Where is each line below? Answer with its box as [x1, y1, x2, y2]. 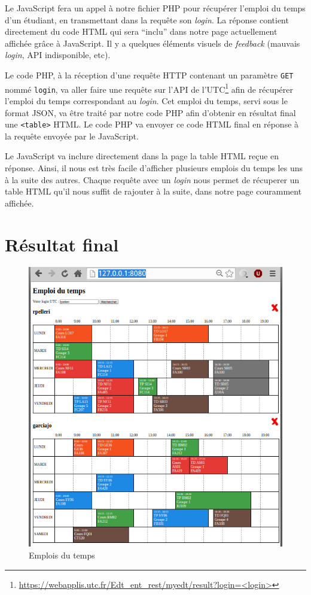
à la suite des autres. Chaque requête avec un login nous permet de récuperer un [5, 173, 300, 186]
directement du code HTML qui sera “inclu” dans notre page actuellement [5, 25, 278, 38]
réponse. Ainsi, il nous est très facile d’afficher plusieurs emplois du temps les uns [5, 161, 303, 174]
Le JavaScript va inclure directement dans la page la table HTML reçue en [5, 150, 279, 162]
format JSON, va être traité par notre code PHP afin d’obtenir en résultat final [5, 106, 296, 119]
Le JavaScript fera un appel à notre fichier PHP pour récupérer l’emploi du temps [5, 2, 306, 14]
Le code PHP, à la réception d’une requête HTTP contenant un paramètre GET [5, 68, 294, 81]
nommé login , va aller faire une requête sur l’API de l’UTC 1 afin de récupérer [5, 81, 294, 95]
